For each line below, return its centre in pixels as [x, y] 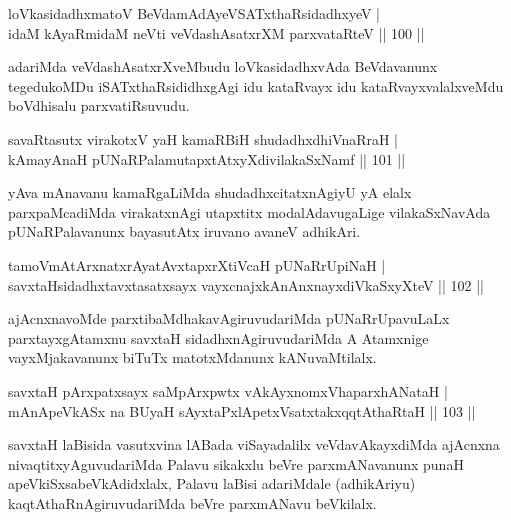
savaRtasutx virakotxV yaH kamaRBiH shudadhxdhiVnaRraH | [203, 138]
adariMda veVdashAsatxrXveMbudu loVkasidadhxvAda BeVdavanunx [223, 66]
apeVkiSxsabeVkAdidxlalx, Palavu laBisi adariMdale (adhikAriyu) [212, 483]
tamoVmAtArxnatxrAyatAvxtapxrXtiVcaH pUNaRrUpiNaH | [197, 264]
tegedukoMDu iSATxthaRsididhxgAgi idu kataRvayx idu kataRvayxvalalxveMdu [256, 85]
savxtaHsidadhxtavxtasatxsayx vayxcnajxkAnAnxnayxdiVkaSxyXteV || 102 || [246, 284]
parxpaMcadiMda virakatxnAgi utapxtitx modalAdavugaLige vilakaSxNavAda [249, 211]
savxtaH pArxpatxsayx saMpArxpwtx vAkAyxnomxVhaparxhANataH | [228, 390]
